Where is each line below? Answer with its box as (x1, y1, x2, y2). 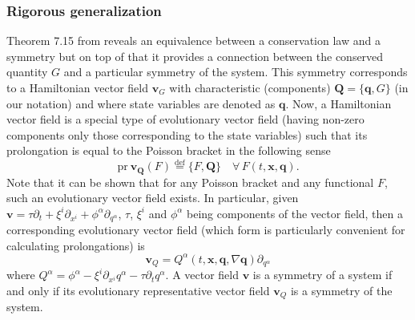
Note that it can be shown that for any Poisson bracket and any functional (6, 173, 374, 190)
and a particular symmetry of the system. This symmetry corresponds (63, 63, 408, 80)
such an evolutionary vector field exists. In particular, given (6, 189, 299, 206)
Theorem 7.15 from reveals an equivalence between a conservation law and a (6, 32, 381, 49)
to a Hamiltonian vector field (6, 79, 148, 95)
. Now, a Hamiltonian (285, 95, 392, 111)
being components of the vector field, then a (187, 205, 404, 221)
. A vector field (165, 266, 239, 283)
